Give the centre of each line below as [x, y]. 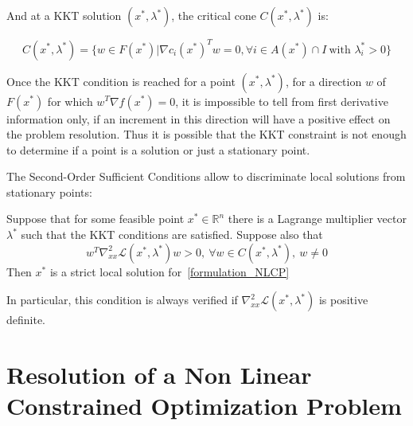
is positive [343, 300]
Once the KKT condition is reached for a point [121, 81]
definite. [26, 320]
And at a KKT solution [64, 15]
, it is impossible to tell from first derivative [282, 101]
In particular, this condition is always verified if [122, 300]
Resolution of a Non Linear [159, 375]
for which [70, 101]
